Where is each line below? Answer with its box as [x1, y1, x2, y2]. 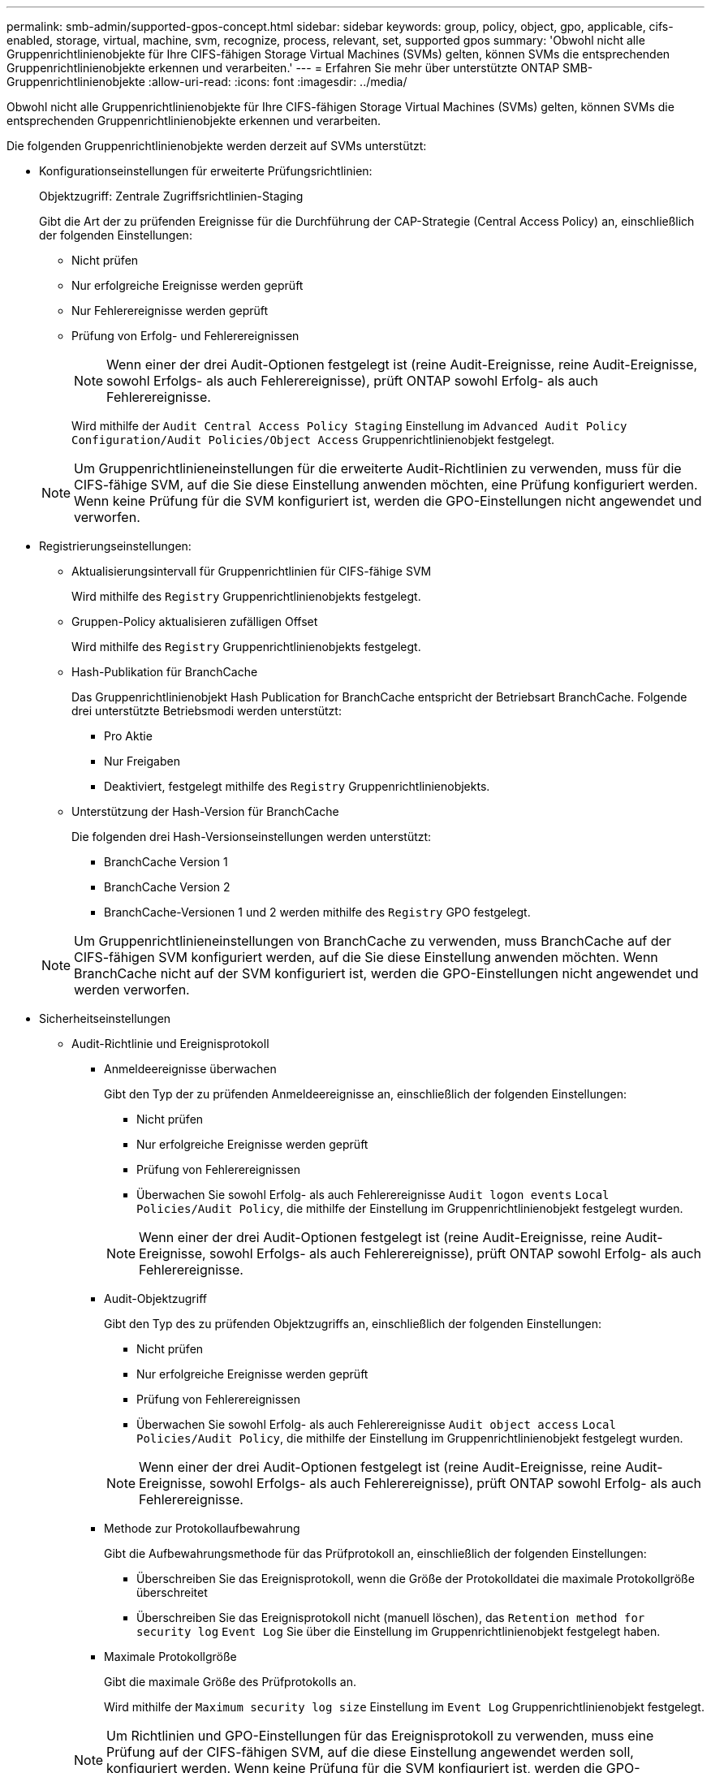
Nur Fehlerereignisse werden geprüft [71, 304, 269, 317]
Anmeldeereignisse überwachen [104, 1062, 277, 1076]
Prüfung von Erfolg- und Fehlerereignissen [71, 329, 299, 343]
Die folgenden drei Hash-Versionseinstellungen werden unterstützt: [71, 830, 432, 843]
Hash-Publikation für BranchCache [71, 665, 258, 679]
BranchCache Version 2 [104, 880, 231, 894]
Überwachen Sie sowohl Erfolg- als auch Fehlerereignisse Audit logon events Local [136, 1188, 610, 1201]
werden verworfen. [74, 981, 190, 998]
